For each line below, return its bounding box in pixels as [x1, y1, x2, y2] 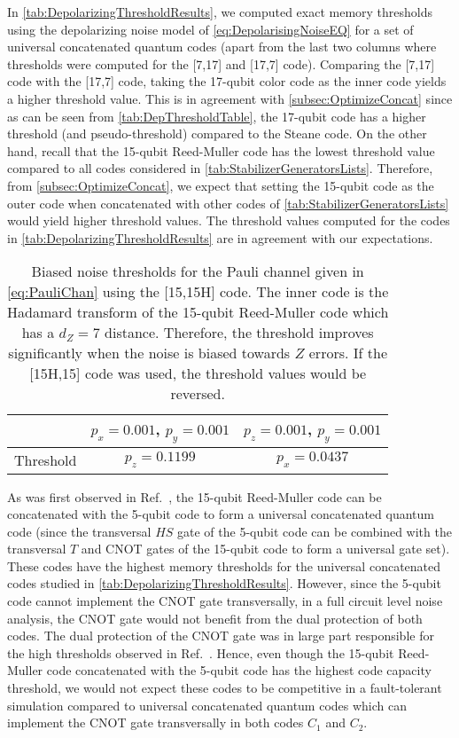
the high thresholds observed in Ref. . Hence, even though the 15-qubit [7, 643, 394, 662]
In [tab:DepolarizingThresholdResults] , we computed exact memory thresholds [7, 3, 433, 20]
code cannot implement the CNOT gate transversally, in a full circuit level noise [7, 592, 443, 610]
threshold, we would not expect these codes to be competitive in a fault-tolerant [7, 679, 442, 697]
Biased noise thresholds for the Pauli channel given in [31, 261, 364, 282]
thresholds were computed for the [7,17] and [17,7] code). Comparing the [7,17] [7, 54, 435, 73]
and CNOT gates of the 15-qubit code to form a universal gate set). [81, 539, 450, 558]
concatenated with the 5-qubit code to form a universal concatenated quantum [7, 505, 434, 523]
